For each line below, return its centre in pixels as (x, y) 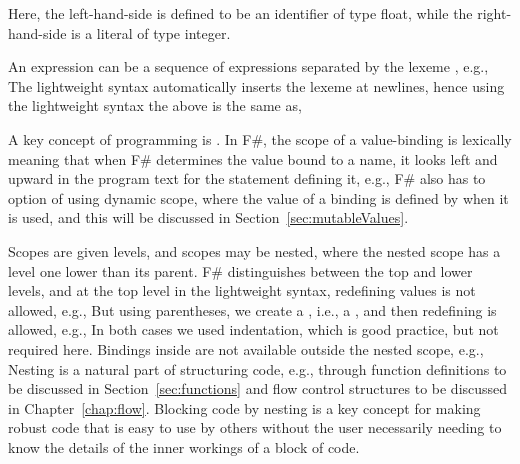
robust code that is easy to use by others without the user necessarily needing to (255, 427)
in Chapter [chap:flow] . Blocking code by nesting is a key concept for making (244, 407)
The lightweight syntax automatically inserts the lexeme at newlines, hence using (256, 85)
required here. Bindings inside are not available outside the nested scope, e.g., (246, 348)
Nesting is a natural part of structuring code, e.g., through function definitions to (257, 368)
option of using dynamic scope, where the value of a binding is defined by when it (258, 197)
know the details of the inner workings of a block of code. (184, 446)
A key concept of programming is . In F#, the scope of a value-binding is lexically (260, 138)
